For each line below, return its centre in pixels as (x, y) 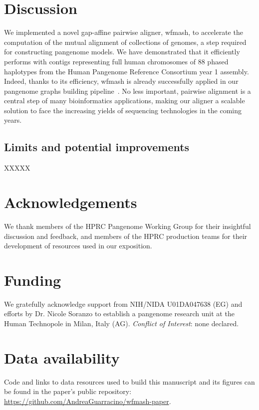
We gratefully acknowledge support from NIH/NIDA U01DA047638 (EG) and (123, 304)
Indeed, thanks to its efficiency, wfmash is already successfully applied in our (121, 81)
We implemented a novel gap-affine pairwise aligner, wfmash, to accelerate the (124, 32)
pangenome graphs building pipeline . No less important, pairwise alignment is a (128, 91)
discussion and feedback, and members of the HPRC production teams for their (126, 236)
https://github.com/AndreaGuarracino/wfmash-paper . (88, 401)
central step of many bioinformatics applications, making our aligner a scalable (125, 101)
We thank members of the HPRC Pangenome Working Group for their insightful (128, 226)
